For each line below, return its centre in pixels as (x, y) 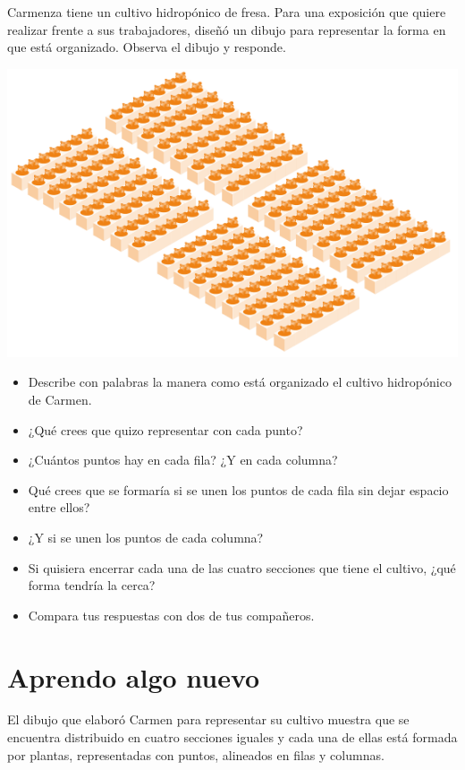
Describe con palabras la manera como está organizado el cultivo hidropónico (240, 382)
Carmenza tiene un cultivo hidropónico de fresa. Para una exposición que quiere (227, 12)
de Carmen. (60, 400)
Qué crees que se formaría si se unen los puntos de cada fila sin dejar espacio (238, 489)
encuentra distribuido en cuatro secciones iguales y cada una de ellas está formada (232, 737)
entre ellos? (59, 507)
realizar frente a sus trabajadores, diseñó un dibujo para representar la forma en (227, 29)
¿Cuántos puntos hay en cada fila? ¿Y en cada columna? (183, 460)
